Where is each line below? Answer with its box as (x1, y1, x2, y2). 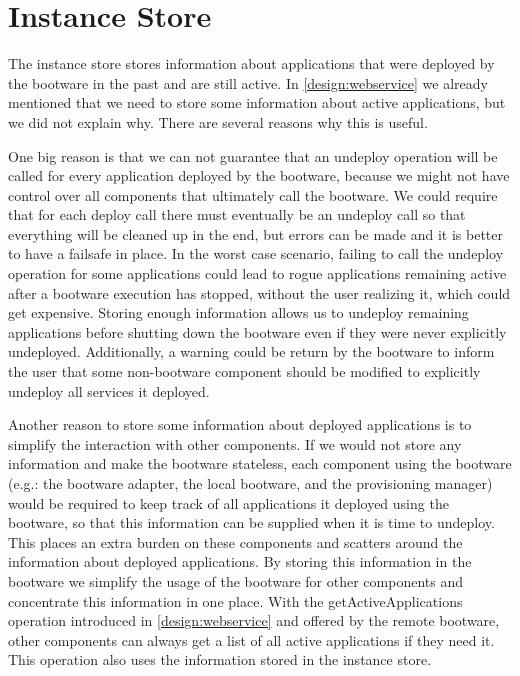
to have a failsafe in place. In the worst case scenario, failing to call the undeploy (8, 243, 504, 264)
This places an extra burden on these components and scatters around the (8, 531, 463, 552)
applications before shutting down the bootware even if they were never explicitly (8, 321, 507, 342)
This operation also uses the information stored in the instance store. (8, 649, 432, 670)
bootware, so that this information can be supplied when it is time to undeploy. (8, 512, 495, 533)
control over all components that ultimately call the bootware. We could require (8, 184, 498, 205)
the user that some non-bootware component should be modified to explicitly (8, 361, 481, 382)
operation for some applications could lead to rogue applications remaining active (8, 263, 507, 284)
